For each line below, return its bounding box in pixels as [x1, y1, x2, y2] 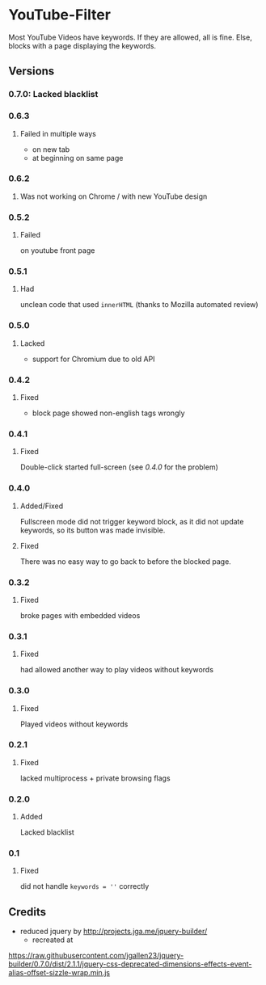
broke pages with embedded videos [19, 610, 141, 620]
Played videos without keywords [19, 719, 129, 729]
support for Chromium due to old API [32, 354, 155, 364]
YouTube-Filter [8, 6, 112, 24]
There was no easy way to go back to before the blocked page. [19, 556, 232, 566]
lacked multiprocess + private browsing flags [19, 773, 171, 783]
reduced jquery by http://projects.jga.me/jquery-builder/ [19, 927, 208, 937]
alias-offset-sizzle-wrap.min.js [8, 968, 111, 978]
